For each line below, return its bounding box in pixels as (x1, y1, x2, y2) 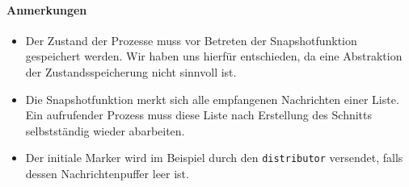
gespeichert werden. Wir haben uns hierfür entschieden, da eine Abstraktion (25, 48, 403, 64)
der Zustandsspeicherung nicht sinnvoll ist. (25, 63, 237, 80)
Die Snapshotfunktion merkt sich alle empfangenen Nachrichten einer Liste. (25, 90, 399, 107)
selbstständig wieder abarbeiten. (25, 122, 185, 139)
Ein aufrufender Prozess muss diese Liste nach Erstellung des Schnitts (25, 106, 373, 123)
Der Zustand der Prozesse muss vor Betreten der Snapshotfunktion (25, 31, 357, 48)
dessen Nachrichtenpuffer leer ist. (25, 165, 189, 182)
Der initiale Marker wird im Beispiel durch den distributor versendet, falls (25, 149, 403, 166)
